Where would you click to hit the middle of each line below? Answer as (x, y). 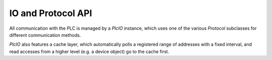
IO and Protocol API (51, 13)
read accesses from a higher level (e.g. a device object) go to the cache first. (89, 51)
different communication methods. (45, 35)
